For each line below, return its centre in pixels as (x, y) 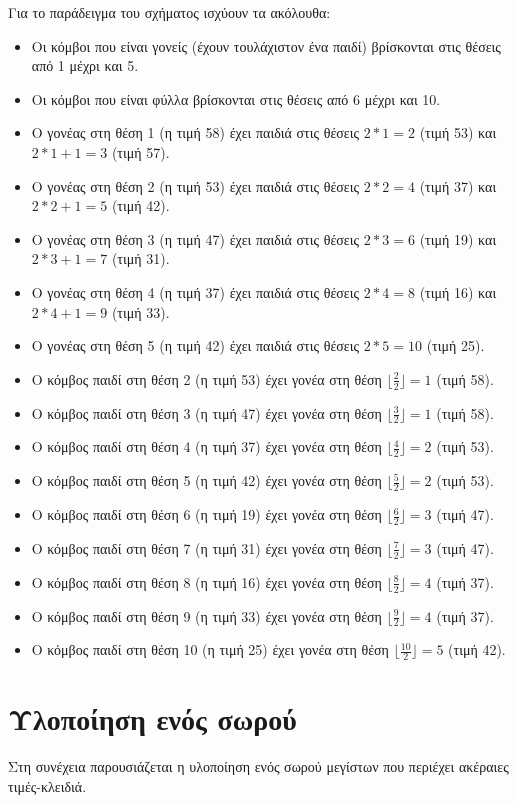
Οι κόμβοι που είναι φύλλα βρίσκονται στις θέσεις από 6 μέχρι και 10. (236, 98)
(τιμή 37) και (458, 185)
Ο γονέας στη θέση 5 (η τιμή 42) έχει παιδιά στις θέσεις (195, 345)
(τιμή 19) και (458, 238)
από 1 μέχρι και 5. (85, 65)
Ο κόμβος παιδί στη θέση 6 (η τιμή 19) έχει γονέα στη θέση (206, 514)
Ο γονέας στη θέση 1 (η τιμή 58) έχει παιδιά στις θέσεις (195, 132)
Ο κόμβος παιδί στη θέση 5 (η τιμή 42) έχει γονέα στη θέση (206, 480)
